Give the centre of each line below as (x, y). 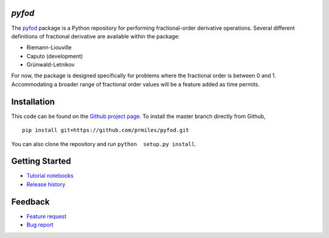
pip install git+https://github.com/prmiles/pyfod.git (106, 130)
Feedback (30, 202)
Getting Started (41, 161)
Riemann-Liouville (49, 47)
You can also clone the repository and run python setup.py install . (104, 144)
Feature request (47, 216)
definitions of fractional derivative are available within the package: (95, 36)
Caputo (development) (55, 56)
